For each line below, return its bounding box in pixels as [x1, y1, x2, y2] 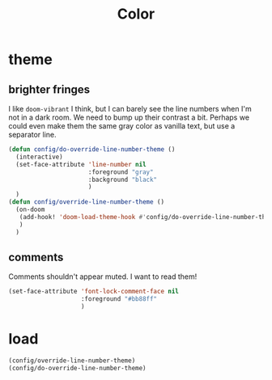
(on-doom [15, 205, 45, 213]
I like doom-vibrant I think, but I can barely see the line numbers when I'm [8, 104, 253, 113]
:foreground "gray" [87, 167, 154, 176]
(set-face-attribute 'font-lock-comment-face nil [8, 288, 180, 296]
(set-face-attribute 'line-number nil [15, 160, 147, 168]
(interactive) [15, 153, 63, 161]
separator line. [8, 130, 57, 139]
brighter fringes [8, 82, 91, 96]
